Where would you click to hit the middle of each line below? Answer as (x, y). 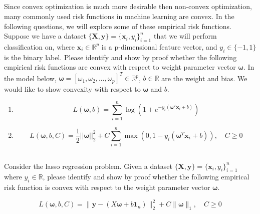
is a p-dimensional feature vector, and (159, 46)
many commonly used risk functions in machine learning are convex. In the (119, 16)
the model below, (30, 78)
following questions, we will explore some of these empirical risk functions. (118, 26)
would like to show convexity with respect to (72, 89)
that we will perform (185, 36)
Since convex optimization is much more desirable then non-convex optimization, (128, 6)
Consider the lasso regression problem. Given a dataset (88, 166)
